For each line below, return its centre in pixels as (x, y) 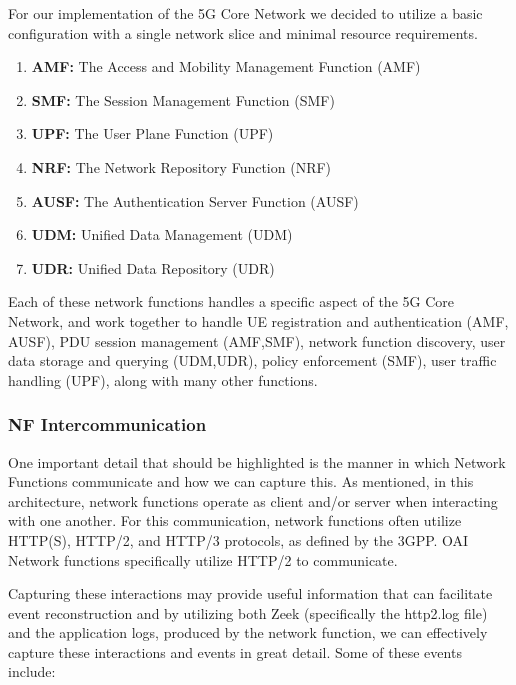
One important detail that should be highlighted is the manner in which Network (257, 461)
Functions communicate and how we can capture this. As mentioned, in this (241, 481)
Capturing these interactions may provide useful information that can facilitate (250, 593)
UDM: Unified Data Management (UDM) (162, 234)
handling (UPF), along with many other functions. (163, 379)
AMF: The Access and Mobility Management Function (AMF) (226, 66)
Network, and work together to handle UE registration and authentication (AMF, (258, 320)
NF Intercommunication (107, 424)
